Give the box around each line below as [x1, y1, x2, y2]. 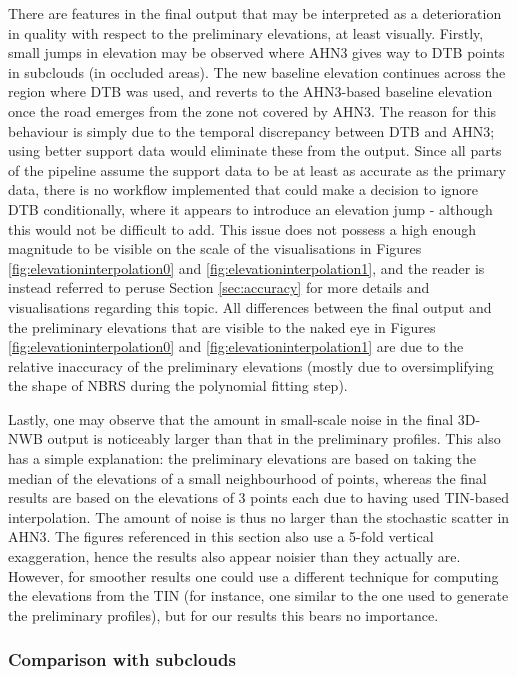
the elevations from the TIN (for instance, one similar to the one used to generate [8, 585, 509, 606]
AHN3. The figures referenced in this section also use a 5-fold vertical [8, 526, 434, 547]
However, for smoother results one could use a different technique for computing [8, 565, 499, 586]
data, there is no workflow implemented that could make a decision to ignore [8, 179, 479, 200]
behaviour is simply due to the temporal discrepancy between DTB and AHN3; [8, 120, 495, 141]
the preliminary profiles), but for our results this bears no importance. [8, 604, 439, 625]
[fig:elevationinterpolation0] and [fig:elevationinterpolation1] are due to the [8, 336, 464, 357]
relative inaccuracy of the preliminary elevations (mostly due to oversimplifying [8, 355, 494, 376]
